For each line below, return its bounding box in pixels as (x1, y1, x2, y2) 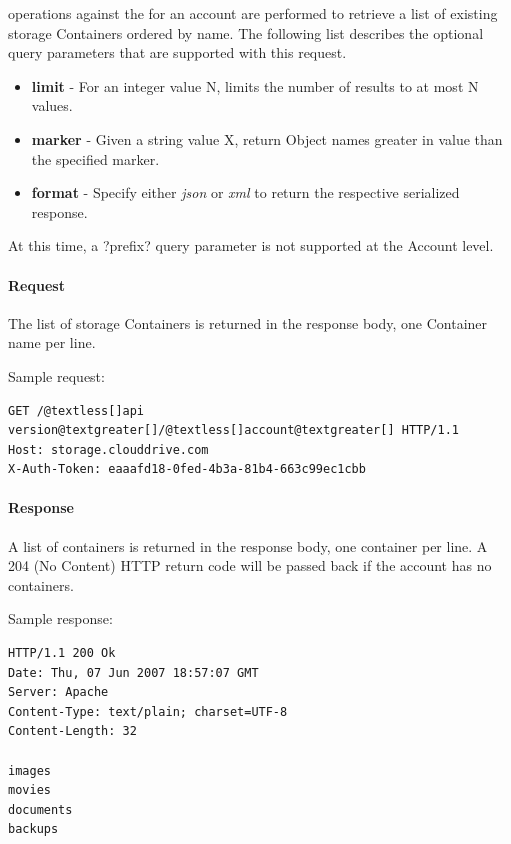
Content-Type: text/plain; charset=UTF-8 (8, 704, 288, 719)
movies (8, 783, 51, 798)
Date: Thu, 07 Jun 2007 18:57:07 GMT (8, 665, 259, 680)
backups (8, 822, 59, 837)
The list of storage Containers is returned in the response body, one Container (8, 312, 488, 333)
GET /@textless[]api (8, 403, 145, 418)
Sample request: (8, 365, 105, 386)
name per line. (8, 332, 96, 353)
